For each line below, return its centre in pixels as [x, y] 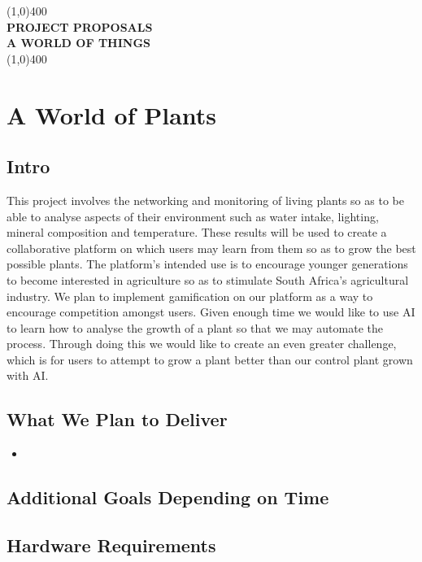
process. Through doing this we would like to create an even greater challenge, [202, 344]
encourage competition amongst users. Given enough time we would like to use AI [211, 312]
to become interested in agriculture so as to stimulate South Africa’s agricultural [208, 279]
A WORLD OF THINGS [79, 43]
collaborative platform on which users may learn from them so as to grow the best [211, 248]
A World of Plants [112, 114]
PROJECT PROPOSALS [80, 26]
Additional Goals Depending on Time [168, 497]
